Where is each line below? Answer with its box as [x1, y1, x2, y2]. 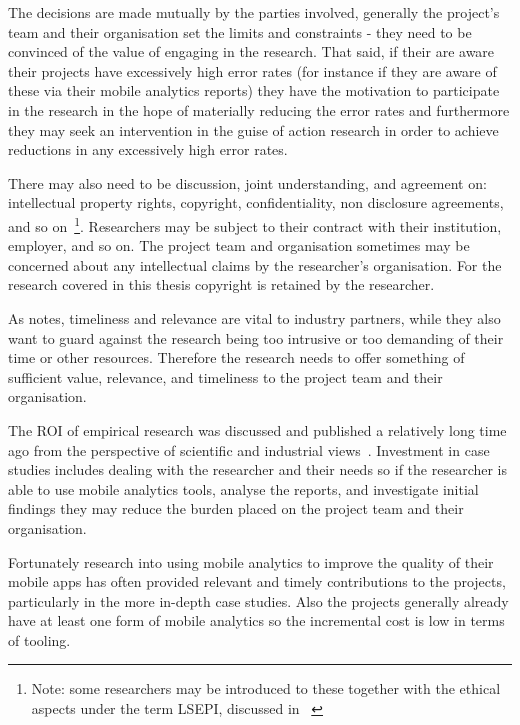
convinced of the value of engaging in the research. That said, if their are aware [8, 41, 495, 62]
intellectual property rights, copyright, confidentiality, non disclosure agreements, [8, 192, 504, 213]
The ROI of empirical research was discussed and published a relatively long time [8, 419, 507, 440]
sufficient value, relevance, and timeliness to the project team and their [8, 366, 443, 387]
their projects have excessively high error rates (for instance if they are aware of [8, 60, 497, 81]
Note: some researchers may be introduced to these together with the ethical [31, 678, 501, 699]
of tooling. [8, 629, 71, 650]
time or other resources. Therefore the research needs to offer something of [8, 347, 465, 368]
